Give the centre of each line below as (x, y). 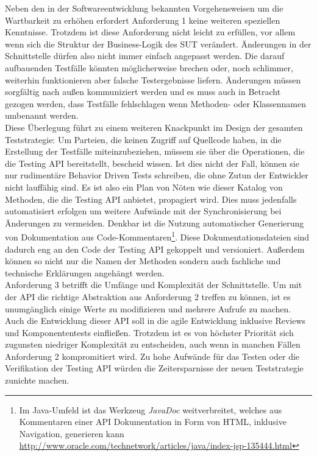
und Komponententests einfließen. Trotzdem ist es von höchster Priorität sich (149, 332)
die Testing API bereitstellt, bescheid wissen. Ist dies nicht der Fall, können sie (152, 163)
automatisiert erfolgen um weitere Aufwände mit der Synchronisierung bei (143, 211)
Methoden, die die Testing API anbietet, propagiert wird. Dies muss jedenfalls (151, 199)
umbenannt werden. (42, 115)
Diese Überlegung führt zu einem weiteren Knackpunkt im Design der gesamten (154, 127)
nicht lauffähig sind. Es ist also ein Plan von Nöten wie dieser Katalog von (144, 187)
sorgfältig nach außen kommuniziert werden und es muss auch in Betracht (143, 92)
